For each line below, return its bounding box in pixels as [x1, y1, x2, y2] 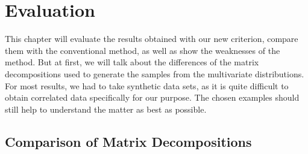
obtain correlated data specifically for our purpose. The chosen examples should [5, 91, 300, 104]
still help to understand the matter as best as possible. [5, 102, 207, 115]
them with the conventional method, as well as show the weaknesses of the [5, 44, 280, 56]
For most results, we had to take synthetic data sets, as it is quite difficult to [5, 79, 289, 92]
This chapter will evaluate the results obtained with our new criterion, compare [5, 32, 298, 45]
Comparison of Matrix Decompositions [5, 132, 252, 150]
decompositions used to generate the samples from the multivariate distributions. [5, 67, 304, 80]
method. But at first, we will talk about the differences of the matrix [5, 56, 259, 68]
